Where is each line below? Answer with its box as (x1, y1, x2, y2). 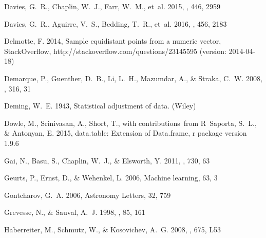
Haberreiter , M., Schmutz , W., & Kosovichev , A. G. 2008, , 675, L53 (4, 224, 221, 234)
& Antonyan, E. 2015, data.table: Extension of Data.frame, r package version (4, 127, 247, 138)
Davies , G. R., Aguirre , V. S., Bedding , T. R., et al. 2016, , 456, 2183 (4, 18, 227, 29)
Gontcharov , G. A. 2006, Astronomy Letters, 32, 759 (4, 189, 171, 200)
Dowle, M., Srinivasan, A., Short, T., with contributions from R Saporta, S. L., (4, 117, 257, 128)
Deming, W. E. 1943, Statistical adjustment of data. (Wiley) (4, 100, 196, 111)
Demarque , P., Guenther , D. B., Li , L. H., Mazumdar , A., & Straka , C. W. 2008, (4, 72, 262, 83)
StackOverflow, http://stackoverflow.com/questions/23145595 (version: (4, 45, 226, 56)
